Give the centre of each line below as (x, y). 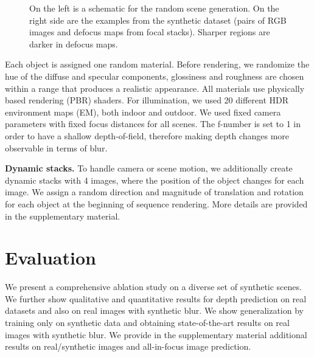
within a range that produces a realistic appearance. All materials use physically (155, 88)
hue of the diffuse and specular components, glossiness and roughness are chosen (155, 76)
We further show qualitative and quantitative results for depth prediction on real (156, 298)
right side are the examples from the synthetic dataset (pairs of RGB (158, 20)
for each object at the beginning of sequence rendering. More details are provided (156, 203)
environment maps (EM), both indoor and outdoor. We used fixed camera (143, 112)
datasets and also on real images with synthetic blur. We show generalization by (154, 310)
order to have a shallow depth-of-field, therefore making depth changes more (147, 135)
